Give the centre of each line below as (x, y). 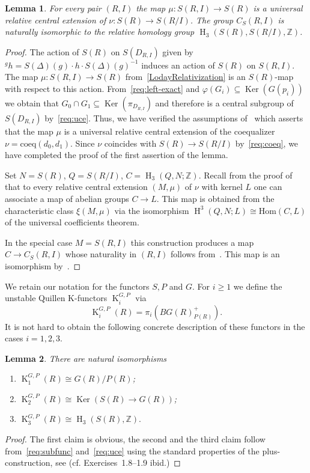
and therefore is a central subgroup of (224, 102)
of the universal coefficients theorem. (72, 222)
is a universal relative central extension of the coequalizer (169, 131)
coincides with (130, 143)
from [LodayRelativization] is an (185, 77)
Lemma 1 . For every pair (53, 8)
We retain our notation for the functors (77, 286)
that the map (29, 131)
